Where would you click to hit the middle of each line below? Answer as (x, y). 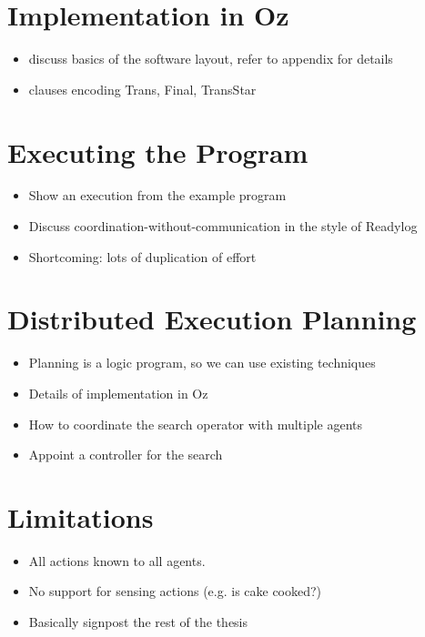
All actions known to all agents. (117, 560)
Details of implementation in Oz (118, 393)
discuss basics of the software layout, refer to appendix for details (211, 59)
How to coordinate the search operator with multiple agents (196, 424)
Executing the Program (158, 152)
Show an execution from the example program (157, 195)
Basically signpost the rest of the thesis (138, 622)
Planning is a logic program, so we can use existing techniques (202, 363)
